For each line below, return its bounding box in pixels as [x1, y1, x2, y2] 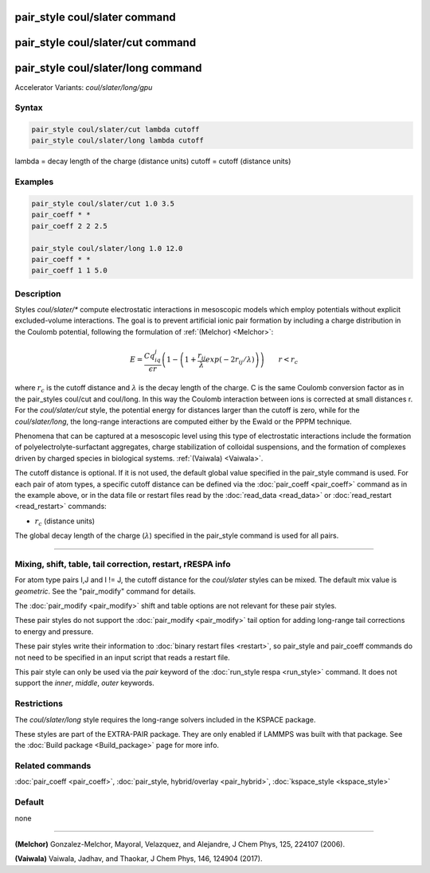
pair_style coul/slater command [14, 10, 177, 24]
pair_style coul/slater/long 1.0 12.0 [31, 244, 183, 253]
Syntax [14, 102, 43, 113]
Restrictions [14, 698, 64, 709]
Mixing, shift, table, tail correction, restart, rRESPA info [14, 558, 231, 570]
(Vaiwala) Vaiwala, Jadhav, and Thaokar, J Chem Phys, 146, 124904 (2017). [14, 854, 263, 863]
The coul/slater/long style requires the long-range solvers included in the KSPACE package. [14, 714, 316, 724]
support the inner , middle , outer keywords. [14, 678, 154, 688]
